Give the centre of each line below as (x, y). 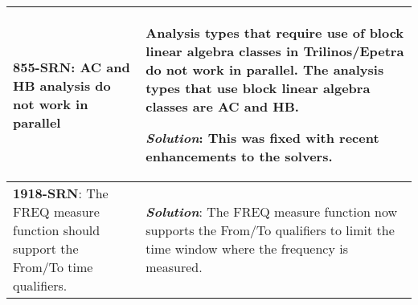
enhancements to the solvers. (239, 156)
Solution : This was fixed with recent (262, 138)
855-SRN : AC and (72, 67)
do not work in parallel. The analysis (265, 69)
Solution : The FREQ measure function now (272, 211)
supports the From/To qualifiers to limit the (270, 230)
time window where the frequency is (247, 248)
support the (46, 248)
